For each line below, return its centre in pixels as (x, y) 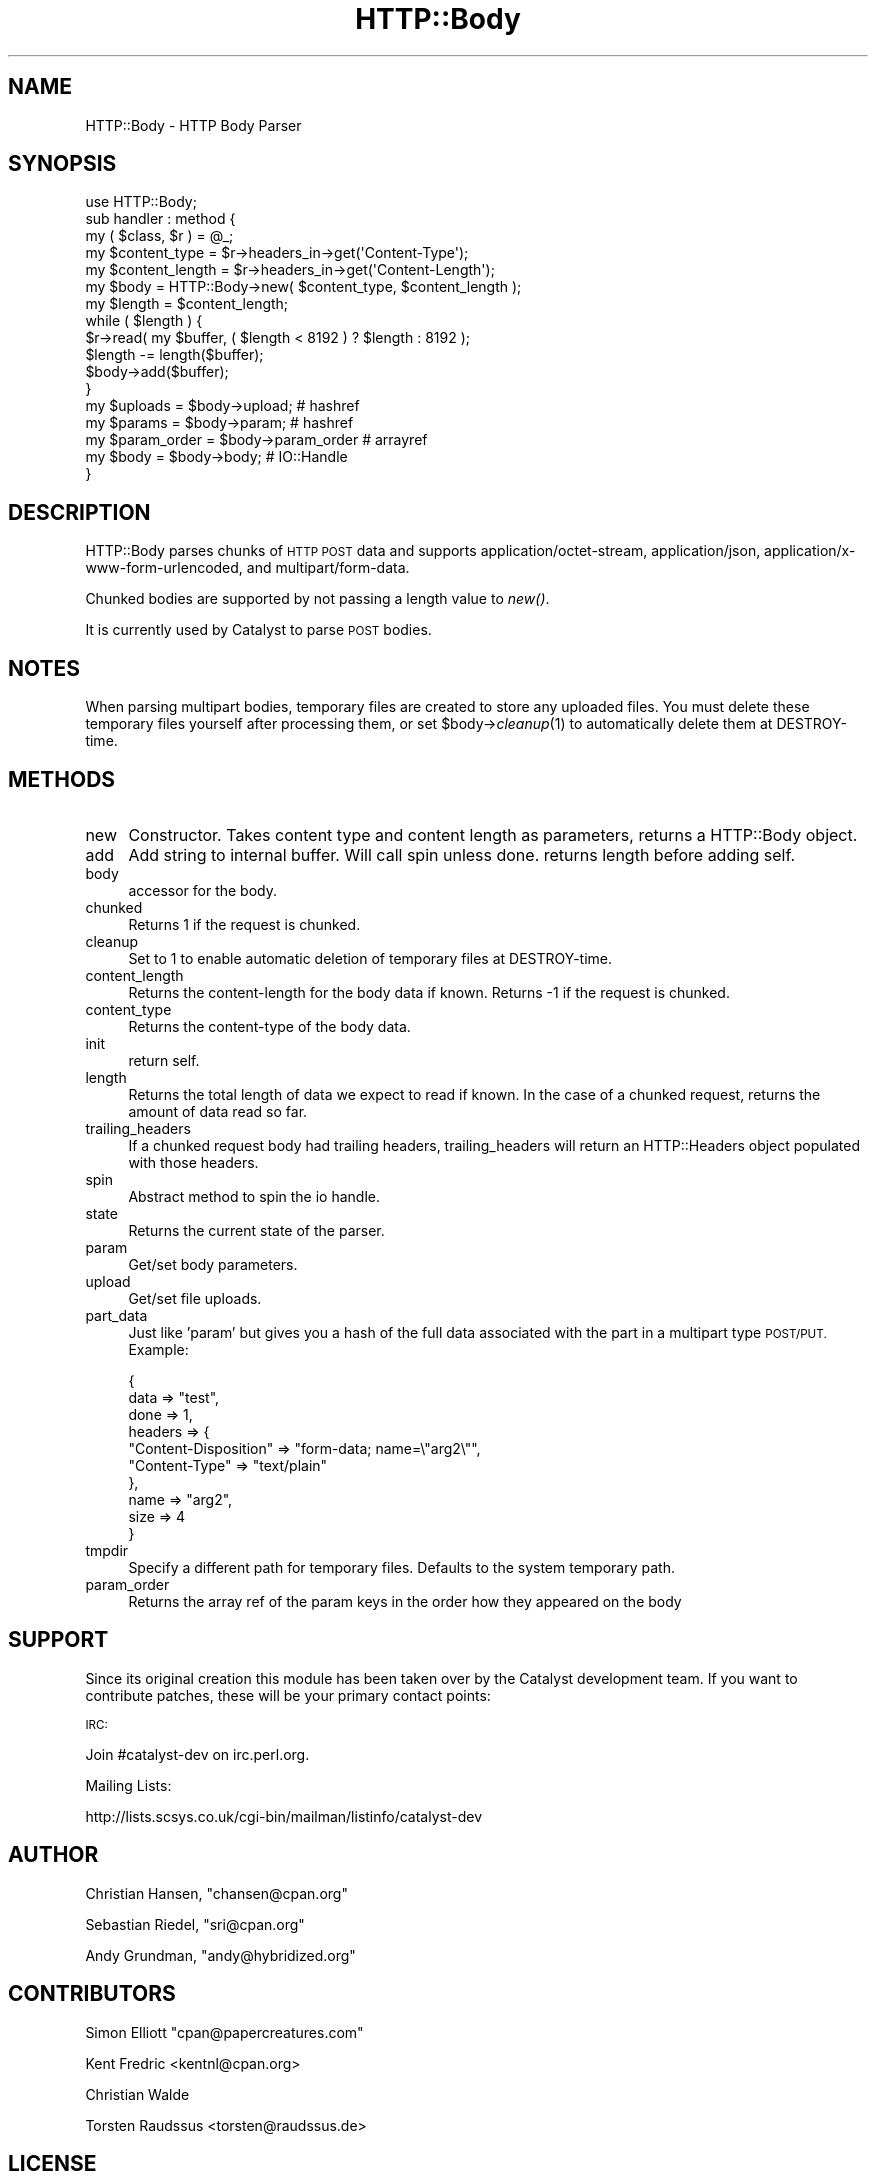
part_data (116, 1315)
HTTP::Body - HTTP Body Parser (193, 125)
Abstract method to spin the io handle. (254, 1196)
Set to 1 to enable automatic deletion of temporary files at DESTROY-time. (370, 958)
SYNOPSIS (62, 164)
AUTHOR (53, 1855)
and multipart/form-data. (328, 568)
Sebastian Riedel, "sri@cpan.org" (195, 1924)
